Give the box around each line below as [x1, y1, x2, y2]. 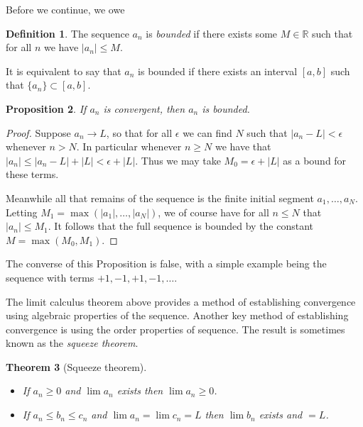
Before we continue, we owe [6, 2, 125, 16]
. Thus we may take [135, 152, 221, 167]
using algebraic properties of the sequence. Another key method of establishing [6, 308, 349, 323]
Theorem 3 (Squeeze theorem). [6, 359, 147, 374]
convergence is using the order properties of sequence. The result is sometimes [6, 321, 345, 336]
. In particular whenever [76, 139, 182, 154]
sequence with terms [6, 270, 94, 284]
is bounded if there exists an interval [138, 63, 298, 78]
